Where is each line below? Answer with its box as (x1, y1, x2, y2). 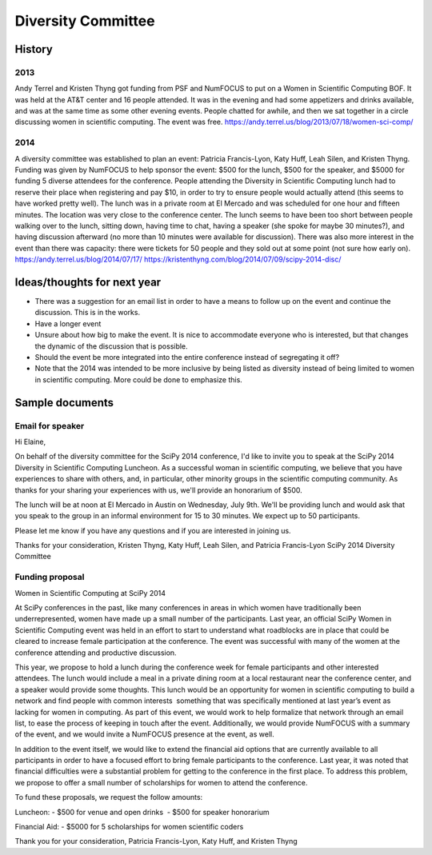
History (14, 42, 54, 56)
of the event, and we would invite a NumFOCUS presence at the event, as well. (14, 729, 275, 739)
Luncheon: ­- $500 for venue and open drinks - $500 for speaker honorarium (14, 807, 270, 817)
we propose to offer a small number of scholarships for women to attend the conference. (14, 777, 308, 787)
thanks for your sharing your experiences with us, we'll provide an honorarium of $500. (14, 485, 303, 495)
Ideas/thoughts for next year (14, 275, 162, 289)
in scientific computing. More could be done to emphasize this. (34, 374, 243, 384)
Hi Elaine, (14, 437, 46, 446)
